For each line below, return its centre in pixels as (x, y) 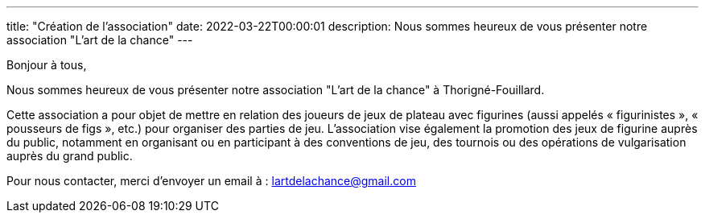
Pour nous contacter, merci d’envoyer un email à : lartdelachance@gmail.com (211, 181)
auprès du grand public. (70, 156)
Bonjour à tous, (47, 65)
